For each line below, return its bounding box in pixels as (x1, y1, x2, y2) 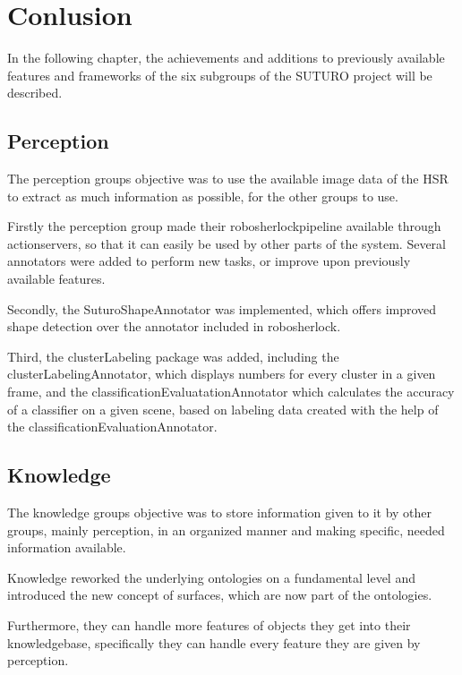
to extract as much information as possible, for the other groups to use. (7, 186, 398, 205)
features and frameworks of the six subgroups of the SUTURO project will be (7, 65, 432, 84)
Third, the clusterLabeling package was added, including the (7, 346, 339, 365)
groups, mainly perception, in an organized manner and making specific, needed (7, 520, 445, 539)
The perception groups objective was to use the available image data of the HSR (7, 169, 449, 188)
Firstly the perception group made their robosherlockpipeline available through (7, 217, 441, 235)
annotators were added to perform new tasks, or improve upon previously (7, 252, 411, 270)
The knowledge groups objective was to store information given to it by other (7, 503, 432, 522)
